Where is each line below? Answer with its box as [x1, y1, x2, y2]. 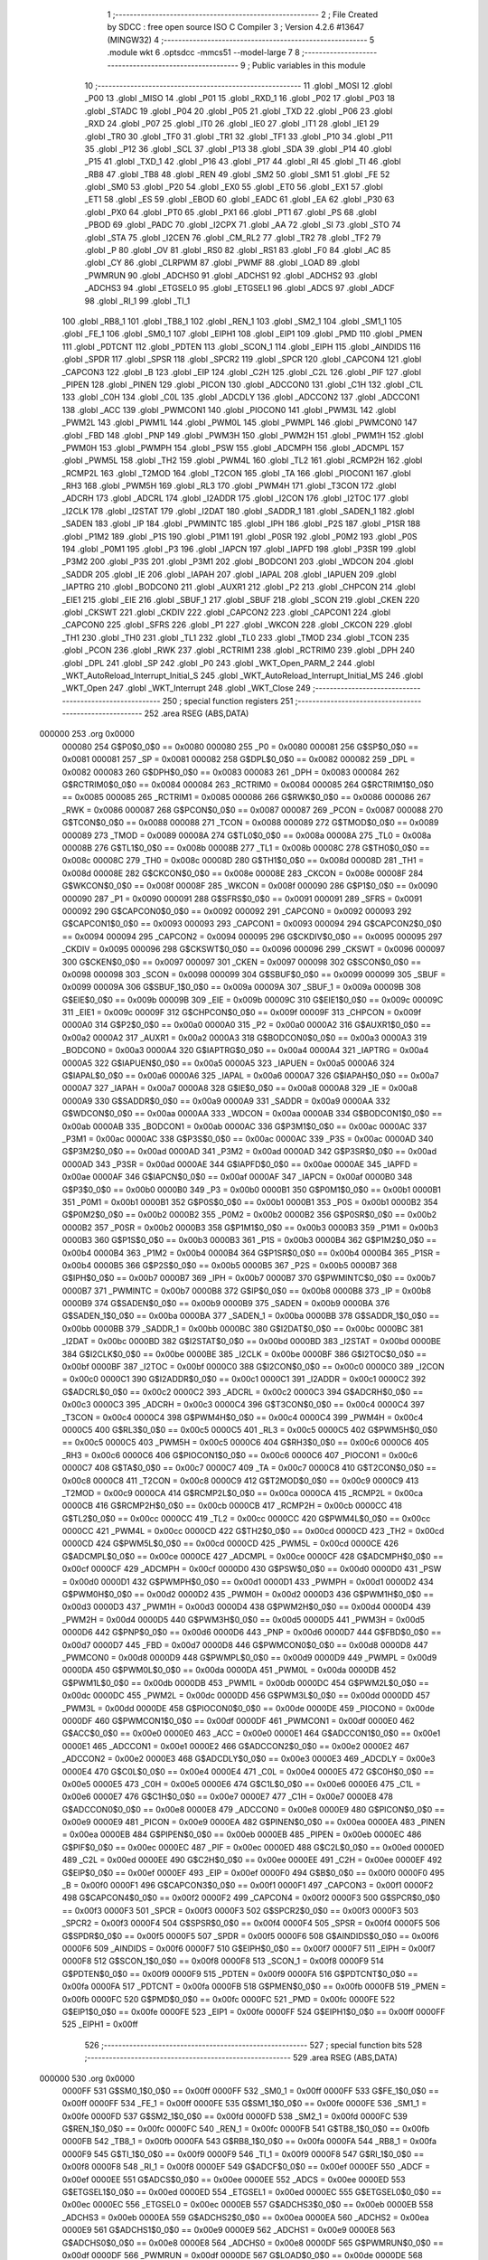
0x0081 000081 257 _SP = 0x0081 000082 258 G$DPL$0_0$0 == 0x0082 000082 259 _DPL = [61, 754, 416, 765]
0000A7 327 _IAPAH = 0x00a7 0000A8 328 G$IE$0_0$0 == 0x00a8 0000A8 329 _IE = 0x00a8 [61, 1083, 418, 1094]
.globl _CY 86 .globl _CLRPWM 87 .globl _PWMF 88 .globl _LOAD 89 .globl [84, 258, 361, 268]
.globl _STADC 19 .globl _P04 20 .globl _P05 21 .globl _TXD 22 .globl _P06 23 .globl [84, 105, 393, 117]
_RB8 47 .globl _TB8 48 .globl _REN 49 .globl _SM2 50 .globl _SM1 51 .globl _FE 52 [84, 168, 390, 180]
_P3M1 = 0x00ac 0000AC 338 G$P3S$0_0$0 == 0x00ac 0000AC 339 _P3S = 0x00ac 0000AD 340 [61, 1133, 434, 1144]
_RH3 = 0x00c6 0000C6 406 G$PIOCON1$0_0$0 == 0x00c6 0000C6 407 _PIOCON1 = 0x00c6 [61, 1449, 418, 1460]
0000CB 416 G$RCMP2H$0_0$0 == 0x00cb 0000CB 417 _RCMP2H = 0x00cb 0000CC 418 [61, 1501, 402, 1511]
